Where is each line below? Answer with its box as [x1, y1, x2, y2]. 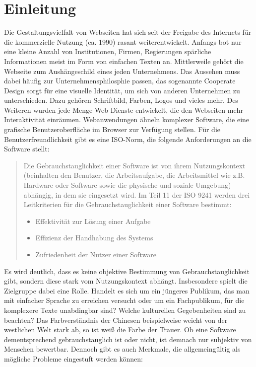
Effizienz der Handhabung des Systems [35, 232, 153, 243]
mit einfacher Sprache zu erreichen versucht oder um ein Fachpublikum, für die [4, 295, 245, 305]
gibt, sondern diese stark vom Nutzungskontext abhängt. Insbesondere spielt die [4, 276, 248, 286]
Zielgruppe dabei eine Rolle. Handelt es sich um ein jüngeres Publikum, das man [4, 285, 250, 295]
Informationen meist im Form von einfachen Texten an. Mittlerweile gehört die [4, 56, 244, 66]
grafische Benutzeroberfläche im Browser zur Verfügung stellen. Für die [4, 124, 220, 135]
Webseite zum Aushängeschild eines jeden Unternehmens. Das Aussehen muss [4, 66, 240, 76]
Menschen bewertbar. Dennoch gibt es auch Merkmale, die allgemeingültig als [4, 344, 241, 354]
